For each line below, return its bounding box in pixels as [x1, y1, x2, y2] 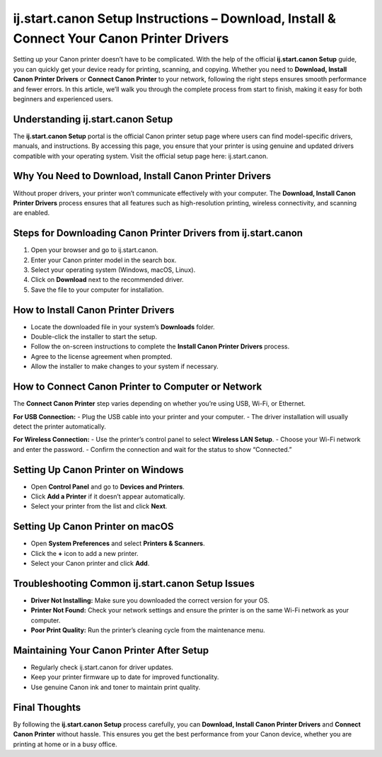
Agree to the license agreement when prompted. [30, 352, 173, 360]
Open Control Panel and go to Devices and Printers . [30, 482, 185, 491]
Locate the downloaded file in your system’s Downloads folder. [30, 322, 215, 331]
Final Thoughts [13, 701, 81, 713]
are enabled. [13, 209, 50, 217]
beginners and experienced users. [13, 94, 113, 103]
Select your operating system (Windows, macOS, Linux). [30, 266, 196, 274]
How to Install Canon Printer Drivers [13, 304, 175, 316]
